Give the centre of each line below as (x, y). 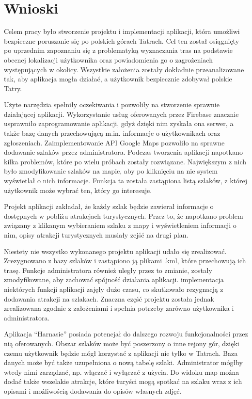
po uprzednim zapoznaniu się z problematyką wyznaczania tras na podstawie (118, 50)
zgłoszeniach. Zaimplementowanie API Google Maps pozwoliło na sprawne (114, 142)
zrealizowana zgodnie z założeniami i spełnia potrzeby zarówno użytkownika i (119, 308)
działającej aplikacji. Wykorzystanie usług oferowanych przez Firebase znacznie (121, 114)
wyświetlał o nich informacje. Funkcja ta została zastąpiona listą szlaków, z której (126, 181)
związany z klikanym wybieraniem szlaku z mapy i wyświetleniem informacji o (120, 225)
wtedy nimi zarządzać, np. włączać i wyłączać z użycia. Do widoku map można (122, 372)
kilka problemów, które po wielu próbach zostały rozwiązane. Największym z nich (125, 161)
